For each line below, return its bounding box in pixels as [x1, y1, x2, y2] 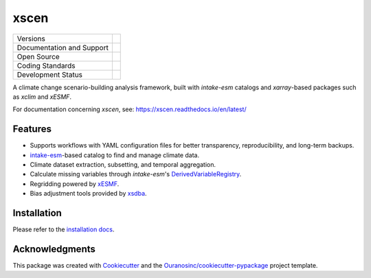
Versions [16, 34, 46, 43]
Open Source [16, 51, 60, 61]
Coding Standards [16, 60, 76, 70]
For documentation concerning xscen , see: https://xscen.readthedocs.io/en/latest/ [12, 105, 247, 113]
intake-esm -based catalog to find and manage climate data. [30, 151, 199, 159]
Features [12, 124, 52, 135]
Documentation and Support [16, 43, 109, 52]
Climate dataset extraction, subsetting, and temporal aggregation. [30, 161, 216, 169]
